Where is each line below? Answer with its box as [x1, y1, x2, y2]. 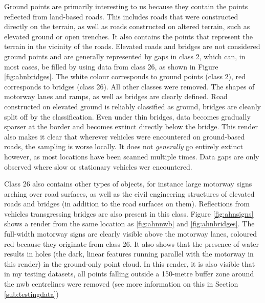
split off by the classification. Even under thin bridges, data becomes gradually [4, 111, 251, 122]
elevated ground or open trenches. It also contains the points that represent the [4, 31, 253, 41]
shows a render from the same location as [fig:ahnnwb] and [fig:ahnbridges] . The [4, 218, 255, 229]
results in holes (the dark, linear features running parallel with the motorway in [4, 248, 254, 259]
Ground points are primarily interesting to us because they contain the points [4, 1, 248, 11]
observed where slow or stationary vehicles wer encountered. [4, 161, 192, 172]
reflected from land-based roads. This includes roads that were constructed [4, 11, 238, 21]
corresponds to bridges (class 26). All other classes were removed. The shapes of [4, 81, 255, 91]
